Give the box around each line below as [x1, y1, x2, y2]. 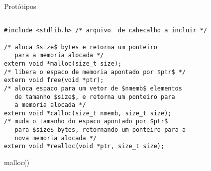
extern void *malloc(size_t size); [4, 60, 122, 67]
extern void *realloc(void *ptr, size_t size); [4, 143, 165, 150]
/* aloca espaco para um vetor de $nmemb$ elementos [4, 85, 182, 92]
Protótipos [4, 1, 36, 11]
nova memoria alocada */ [14, 134, 97, 142]
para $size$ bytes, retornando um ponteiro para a [14, 126, 186, 134]
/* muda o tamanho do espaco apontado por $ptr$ [4, 118, 168, 125]
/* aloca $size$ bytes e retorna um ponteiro [4, 43, 157, 51]
